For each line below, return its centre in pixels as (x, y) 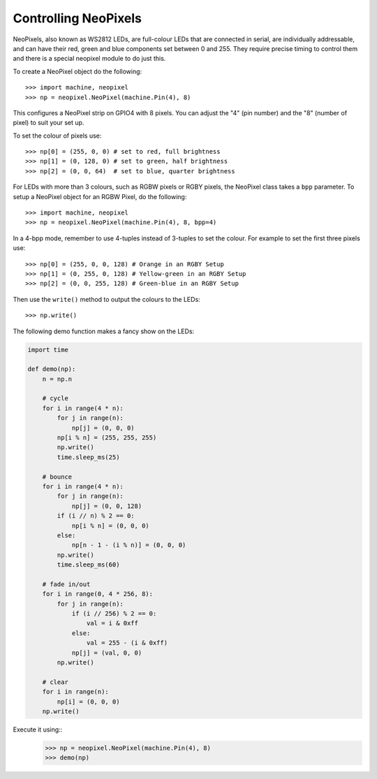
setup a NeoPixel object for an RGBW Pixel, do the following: (100, 196)
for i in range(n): (76, 692)
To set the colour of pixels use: (57, 136)
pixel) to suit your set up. (49, 123)
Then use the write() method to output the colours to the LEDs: (106, 299)
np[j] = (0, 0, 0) (103, 428)
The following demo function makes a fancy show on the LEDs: (104, 331)
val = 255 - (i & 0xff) (127, 643)
